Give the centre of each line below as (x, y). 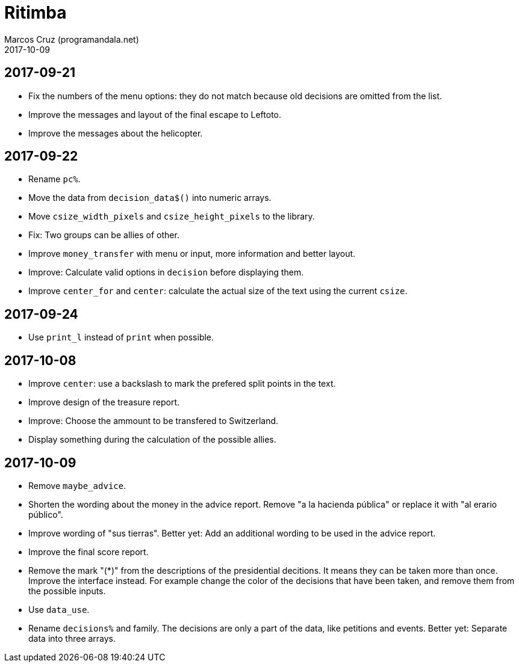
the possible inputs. (67, 591)
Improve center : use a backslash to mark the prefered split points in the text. (182, 384)
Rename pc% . (54, 179)
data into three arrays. (72, 638)
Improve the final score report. (89, 552)
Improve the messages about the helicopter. (116, 133)
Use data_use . (59, 609)
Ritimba (36, 13)
